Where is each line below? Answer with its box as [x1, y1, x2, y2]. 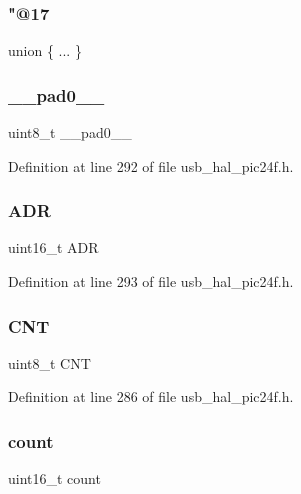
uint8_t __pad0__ [8, 122, 132, 143]
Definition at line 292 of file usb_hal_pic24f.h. [8, 155, 294, 176]
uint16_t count [8, 468, 101, 489]
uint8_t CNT [8, 352, 91, 373]
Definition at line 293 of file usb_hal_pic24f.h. [8, 271, 294, 292]
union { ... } [8, 40, 82, 61]
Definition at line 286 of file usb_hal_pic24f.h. [8, 386, 294, 407]
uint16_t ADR [8, 237, 99, 258]
